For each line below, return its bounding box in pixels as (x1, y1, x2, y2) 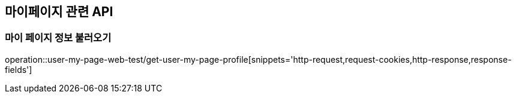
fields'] (5, 64, 32, 75)
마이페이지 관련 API (5, 4, 113, 19)
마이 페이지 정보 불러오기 (5, 32, 112, 44)
